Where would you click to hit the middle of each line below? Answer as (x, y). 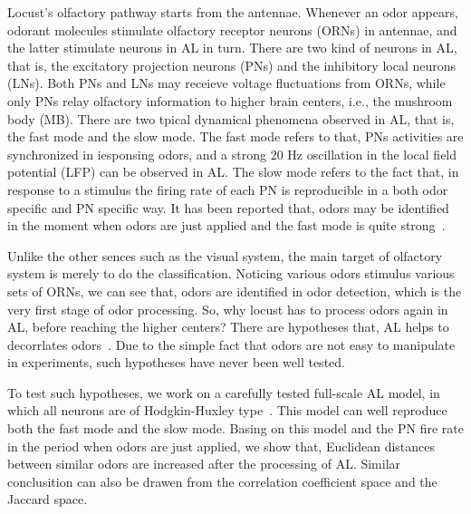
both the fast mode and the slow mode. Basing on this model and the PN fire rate (235, 428)
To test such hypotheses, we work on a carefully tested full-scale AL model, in (224, 392)
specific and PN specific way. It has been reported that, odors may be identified (228, 207)
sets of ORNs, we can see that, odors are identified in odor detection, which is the (235, 291)
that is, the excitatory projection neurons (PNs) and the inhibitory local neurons (232, 65)
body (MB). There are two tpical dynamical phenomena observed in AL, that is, (231, 118)
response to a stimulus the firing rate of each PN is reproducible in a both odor (228, 189)
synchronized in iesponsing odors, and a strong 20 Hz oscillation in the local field (232, 154)
